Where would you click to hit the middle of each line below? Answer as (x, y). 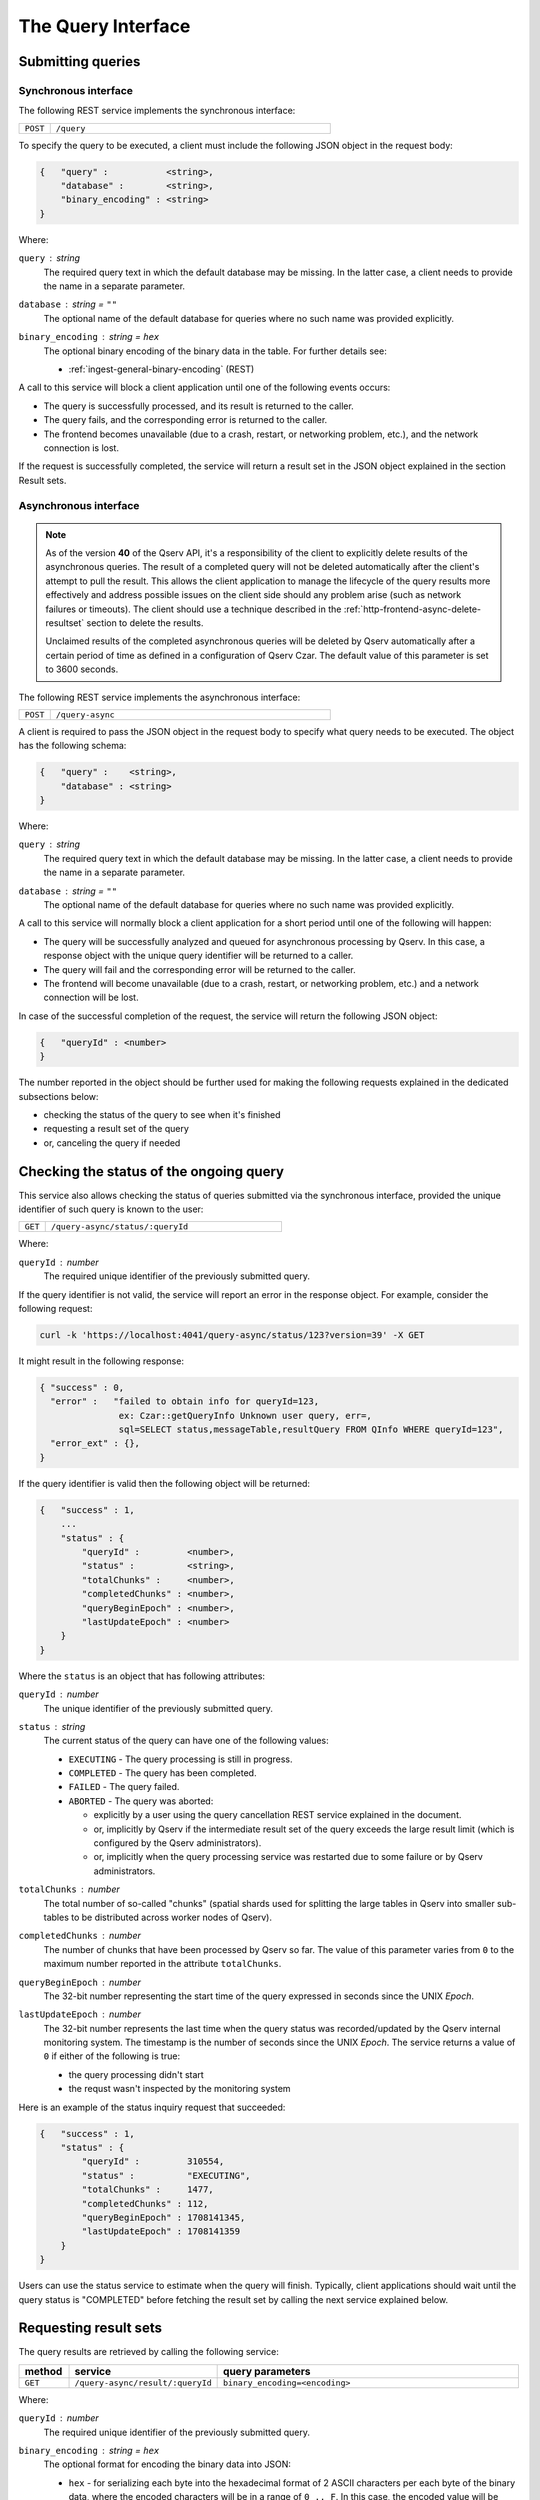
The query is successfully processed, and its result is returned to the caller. (198, 406)
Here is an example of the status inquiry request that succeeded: (152, 2107)
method (43, 2371)
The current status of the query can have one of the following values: (186, 1741)
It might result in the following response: (101, 1361)
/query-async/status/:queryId (119, 1226)
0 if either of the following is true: (111, 2056)
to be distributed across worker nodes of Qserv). (171, 1917)
